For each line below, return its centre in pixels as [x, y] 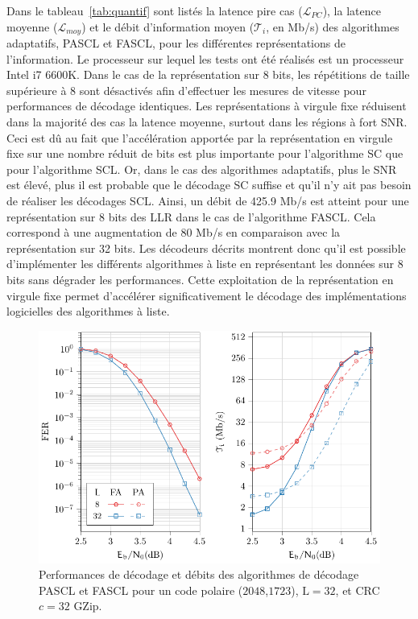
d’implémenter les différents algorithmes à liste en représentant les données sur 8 [205, 264]
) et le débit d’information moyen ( [168, 26]
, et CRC [358, 590]
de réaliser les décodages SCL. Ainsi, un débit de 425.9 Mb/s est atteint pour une [208, 200]
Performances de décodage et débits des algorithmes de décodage [199, 574]
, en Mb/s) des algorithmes [333, 26]
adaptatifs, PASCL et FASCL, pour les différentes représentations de [176, 43]
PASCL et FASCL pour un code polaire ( [141, 590]
